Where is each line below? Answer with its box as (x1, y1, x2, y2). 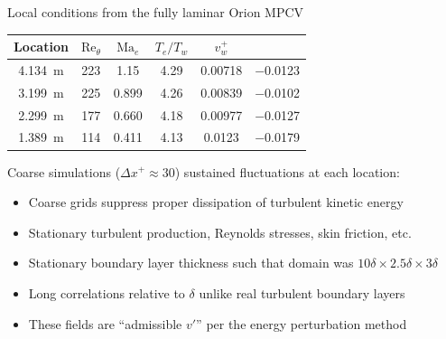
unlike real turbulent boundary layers (199, 283, 405, 302)
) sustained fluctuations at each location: (174, 162, 400, 181)
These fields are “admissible (28, 314, 182, 333)
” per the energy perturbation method (196, 314, 407, 333)
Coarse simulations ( (7, 162, 121, 181)
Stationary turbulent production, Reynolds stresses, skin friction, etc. (28, 222, 412, 241)
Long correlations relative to (28, 283, 185, 302)
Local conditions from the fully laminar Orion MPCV (7, 3, 304, 21)
